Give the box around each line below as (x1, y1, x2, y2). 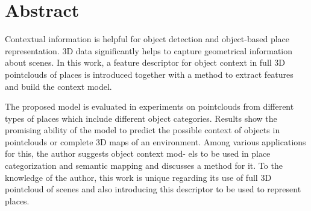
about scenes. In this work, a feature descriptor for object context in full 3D (5, 56, 286, 69)
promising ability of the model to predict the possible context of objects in (5, 124, 280, 136)
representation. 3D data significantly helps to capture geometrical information (5, 44, 293, 57)
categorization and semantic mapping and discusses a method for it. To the (5, 159, 283, 172)
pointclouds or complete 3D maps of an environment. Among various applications (5, 135, 306, 148)
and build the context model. (5, 80, 112, 92)
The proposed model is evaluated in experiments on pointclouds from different (5, 100, 294, 113)
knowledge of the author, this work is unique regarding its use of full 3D (5, 171, 272, 183)
